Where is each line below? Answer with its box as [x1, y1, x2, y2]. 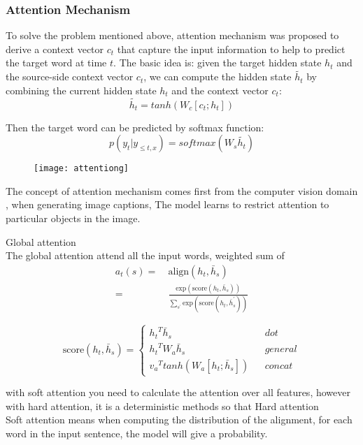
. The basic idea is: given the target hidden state [113, 55, 322, 70]
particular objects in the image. [6, 211, 141, 226]
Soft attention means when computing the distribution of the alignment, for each [6, 412, 353, 427]
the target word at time [6, 55, 107, 70]
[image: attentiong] [34, 163, 129, 174]
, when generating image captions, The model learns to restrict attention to [6, 197, 329, 212]
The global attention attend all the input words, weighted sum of [6, 248, 285, 263]
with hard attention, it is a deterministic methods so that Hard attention [6, 398, 319, 413]
